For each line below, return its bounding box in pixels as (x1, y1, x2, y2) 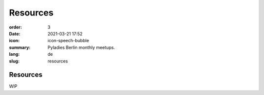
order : (9, 24, 22, 30)
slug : (9, 58, 20, 64)
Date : (9, 31, 21, 36)
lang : (9, 51, 20, 57)
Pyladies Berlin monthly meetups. (47, 44, 115, 50)
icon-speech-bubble (47, 38, 89, 44)
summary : (9, 44, 31, 50)
